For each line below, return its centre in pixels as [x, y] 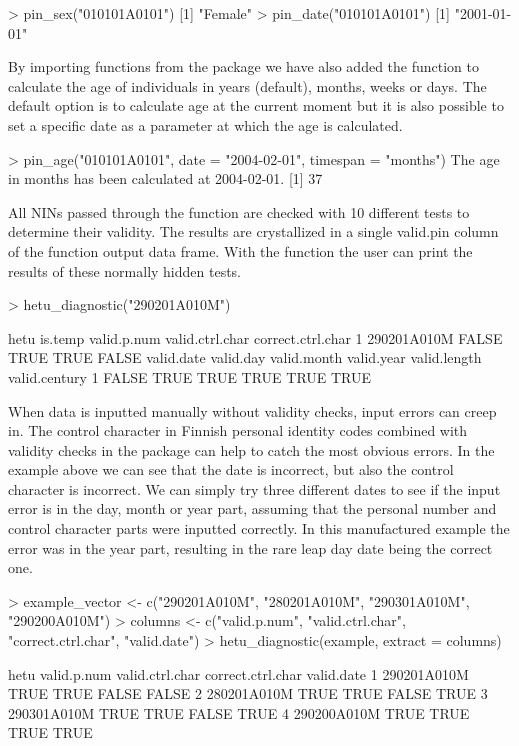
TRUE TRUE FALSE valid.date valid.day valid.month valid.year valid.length [245, 357]
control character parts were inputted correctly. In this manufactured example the [259, 528]
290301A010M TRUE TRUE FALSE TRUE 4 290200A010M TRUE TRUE [239, 712]
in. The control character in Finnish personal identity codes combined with [238, 430]
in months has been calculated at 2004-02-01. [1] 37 [165, 178]
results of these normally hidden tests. [125, 270]
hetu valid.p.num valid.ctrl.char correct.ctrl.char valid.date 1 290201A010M [238, 673]
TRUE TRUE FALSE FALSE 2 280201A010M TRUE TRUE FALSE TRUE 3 [248, 693]
